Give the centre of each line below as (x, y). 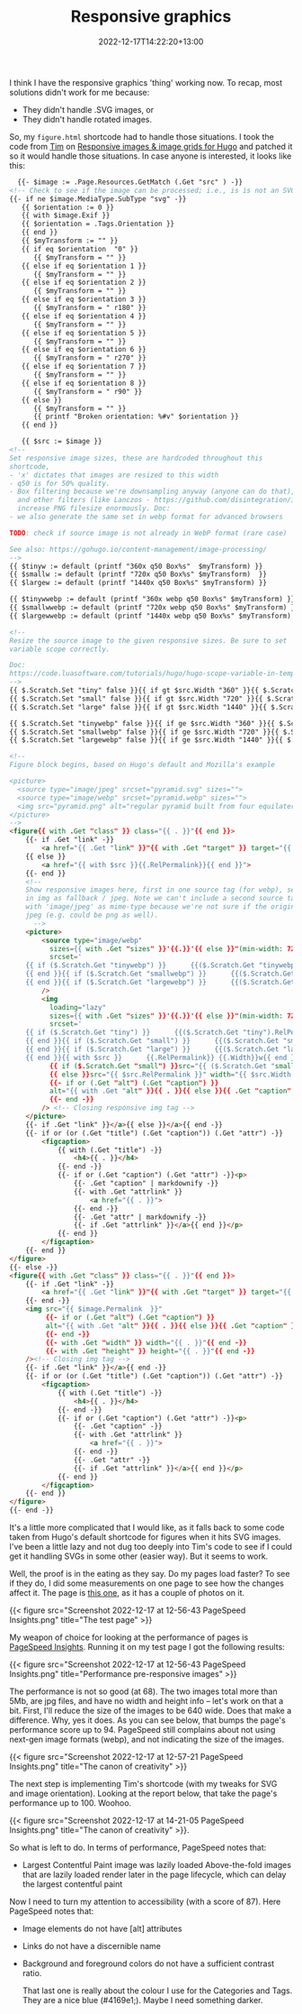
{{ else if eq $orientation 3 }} (84, 299)
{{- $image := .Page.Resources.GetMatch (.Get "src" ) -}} (130, 182)
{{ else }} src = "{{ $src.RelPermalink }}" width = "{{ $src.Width (170, 1075)
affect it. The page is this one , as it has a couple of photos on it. (127, 1593)
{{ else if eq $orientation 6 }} (84, 350)
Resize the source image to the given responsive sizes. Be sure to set (148, 641)
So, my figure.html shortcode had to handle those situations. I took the (142, 136)
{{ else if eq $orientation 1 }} (84, 266)
